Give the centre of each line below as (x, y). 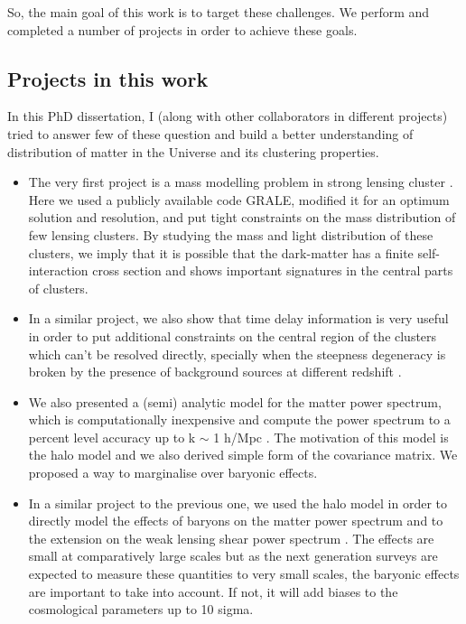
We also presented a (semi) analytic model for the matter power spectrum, (235, 401)
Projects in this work (108, 78)
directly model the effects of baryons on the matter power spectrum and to (236, 521)
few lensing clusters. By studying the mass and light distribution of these (231, 234)
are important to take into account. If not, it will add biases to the (213, 591)
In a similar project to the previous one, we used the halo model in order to (238, 503)
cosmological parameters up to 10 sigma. (141, 609)
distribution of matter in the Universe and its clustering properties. (193, 151)
